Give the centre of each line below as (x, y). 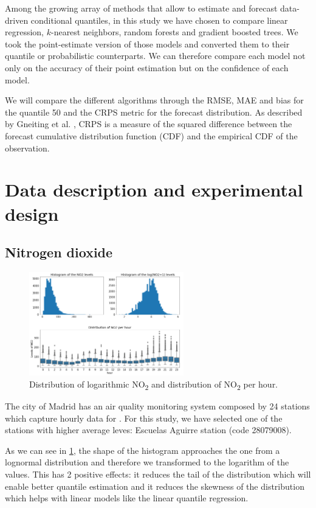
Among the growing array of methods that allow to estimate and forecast (141, 8)
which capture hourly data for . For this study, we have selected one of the (144, 418)
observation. (27, 148)
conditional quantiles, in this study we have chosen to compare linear (159, 20)
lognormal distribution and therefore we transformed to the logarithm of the (147, 462)
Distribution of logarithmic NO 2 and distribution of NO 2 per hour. (154, 384)
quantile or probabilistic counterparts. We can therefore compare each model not (155, 56)
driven (17, 20)
